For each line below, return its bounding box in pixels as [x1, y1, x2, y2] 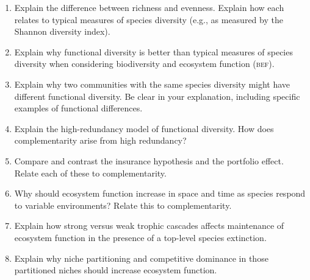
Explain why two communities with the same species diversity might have [14, 77, 290, 90]
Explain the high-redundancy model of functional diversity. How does [14, 122, 274, 135]
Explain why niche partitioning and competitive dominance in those [14, 251, 269, 264]
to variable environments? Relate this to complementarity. [14, 198, 232, 211]
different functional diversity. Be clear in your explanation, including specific [14, 89, 300, 102]
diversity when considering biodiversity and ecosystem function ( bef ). [14, 57, 275, 70]
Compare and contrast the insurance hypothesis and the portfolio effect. [14, 154, 284, 167]
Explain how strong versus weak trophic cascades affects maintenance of [14, 219, 284, 232]
